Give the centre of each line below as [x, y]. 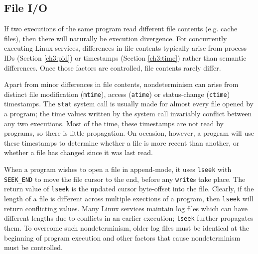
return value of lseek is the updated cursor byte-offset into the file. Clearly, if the [129, 189]
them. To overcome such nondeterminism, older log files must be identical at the [127, 227]
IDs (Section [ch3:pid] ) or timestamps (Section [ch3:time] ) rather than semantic [125, 57]
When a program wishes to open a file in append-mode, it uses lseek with [118, 169]
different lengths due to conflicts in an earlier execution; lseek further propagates [129, 218]
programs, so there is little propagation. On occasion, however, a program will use [129, 133]
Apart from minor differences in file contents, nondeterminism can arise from [121, 84]
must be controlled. [33, 247]
